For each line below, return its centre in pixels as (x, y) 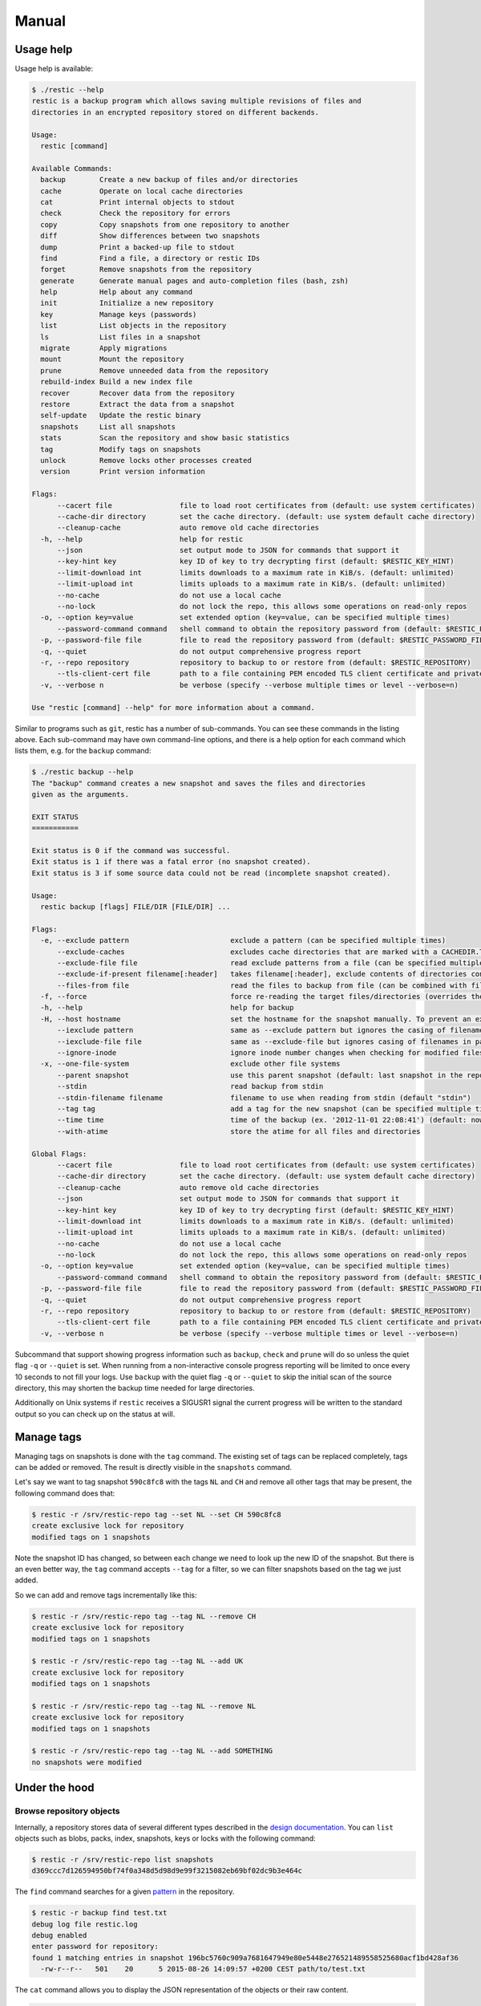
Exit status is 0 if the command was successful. (131, 851)
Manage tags (48, 1437)
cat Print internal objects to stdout (138, 202)
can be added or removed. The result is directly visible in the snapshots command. (154, 1468)
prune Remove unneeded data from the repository (154, 370)
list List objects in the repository (133, 326)
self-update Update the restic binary (121, 416)
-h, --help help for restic (142, 539)
